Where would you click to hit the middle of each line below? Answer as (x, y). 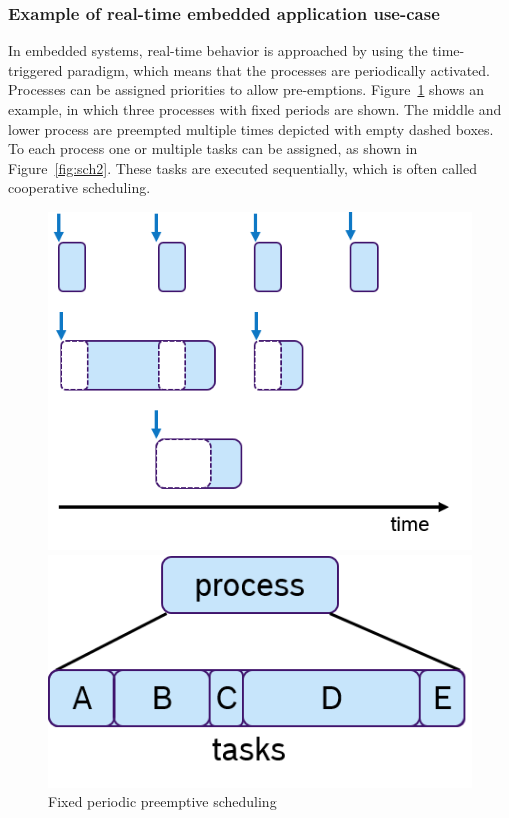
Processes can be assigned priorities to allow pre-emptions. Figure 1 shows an (246, 89)
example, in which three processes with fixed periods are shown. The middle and (255, 109)
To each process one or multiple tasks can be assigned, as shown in (213, 148)
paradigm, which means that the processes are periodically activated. (278, 69)
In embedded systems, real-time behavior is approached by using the (218, 50)
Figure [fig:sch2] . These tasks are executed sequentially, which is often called (242, 167)
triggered (35, 69)
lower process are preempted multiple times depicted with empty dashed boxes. (251, 128)
